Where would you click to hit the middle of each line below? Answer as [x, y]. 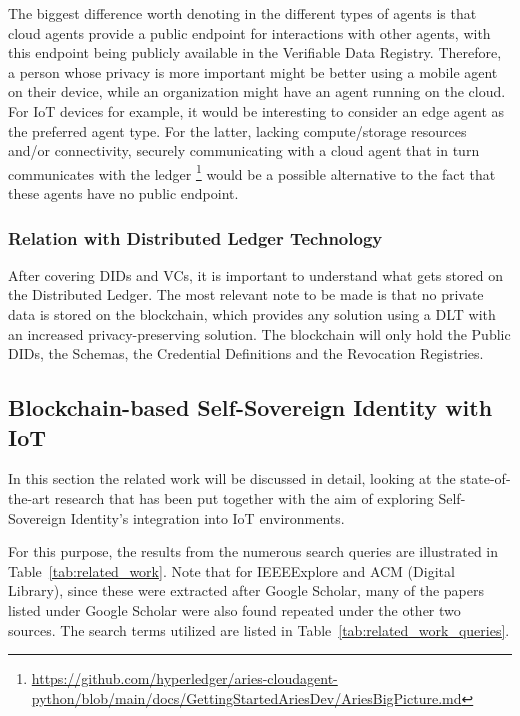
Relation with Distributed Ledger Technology [195, 237]
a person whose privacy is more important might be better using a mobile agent [253, 71]
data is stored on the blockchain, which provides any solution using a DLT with [252, 314]
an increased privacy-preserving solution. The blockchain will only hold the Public [259, 333]
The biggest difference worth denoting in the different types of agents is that [242, 13]
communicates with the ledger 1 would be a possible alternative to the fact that [252, 172]
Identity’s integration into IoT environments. [207, 517]
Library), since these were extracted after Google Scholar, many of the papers [246, 590]
